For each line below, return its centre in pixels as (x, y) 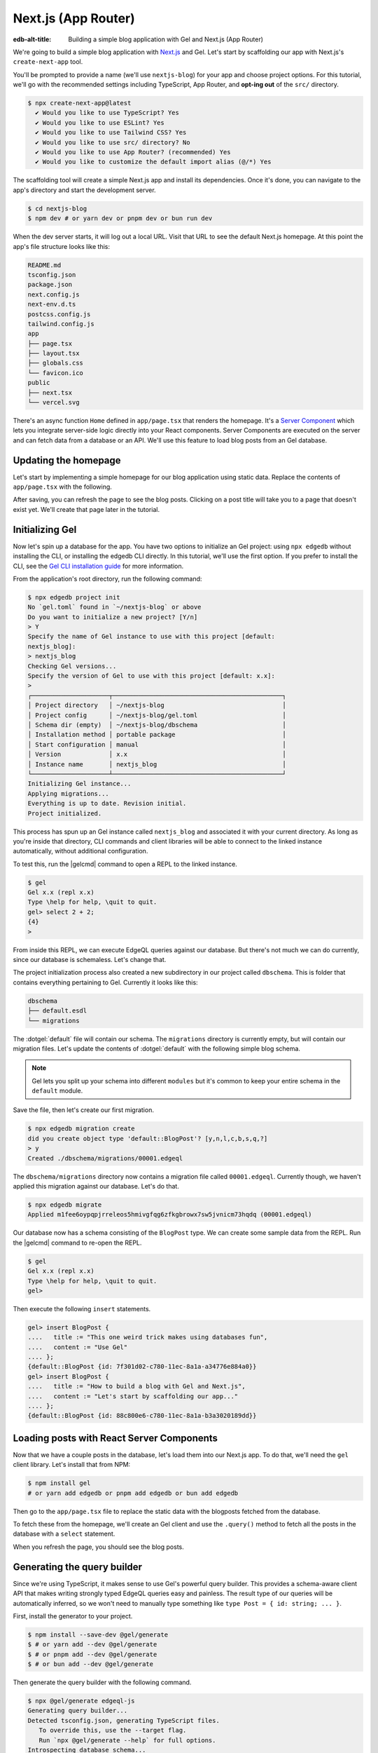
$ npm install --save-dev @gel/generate (98, 1634)
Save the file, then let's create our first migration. (83, 1110)
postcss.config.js (59, 314)
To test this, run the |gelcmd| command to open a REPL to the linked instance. (125, 864)
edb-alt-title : (32, 39)
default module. (57, 1091)
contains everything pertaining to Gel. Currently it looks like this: (106, 982)
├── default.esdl (57, 1011)
